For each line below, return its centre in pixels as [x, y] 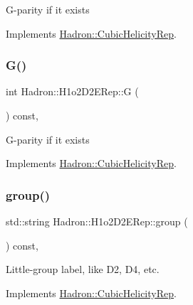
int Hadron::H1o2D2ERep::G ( [72, 91]
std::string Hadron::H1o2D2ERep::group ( [97, 221]
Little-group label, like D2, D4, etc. [83, 269]
